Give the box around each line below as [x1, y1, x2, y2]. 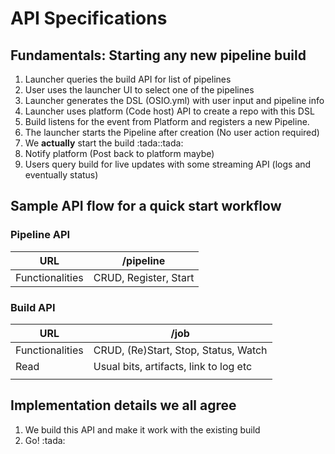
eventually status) [24, 169, 99, 181]
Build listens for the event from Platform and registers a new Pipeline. [24, 116, 310, 127]
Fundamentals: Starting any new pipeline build [10, 47, 307, 64]
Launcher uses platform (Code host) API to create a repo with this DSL [24, 105, 315, 117]
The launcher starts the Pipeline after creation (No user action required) [24, 127, 320, 138]
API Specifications [10, 7, 168, 30]
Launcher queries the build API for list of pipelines [24, 73, 232, 85]
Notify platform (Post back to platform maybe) [24, 148, 215, 159]
